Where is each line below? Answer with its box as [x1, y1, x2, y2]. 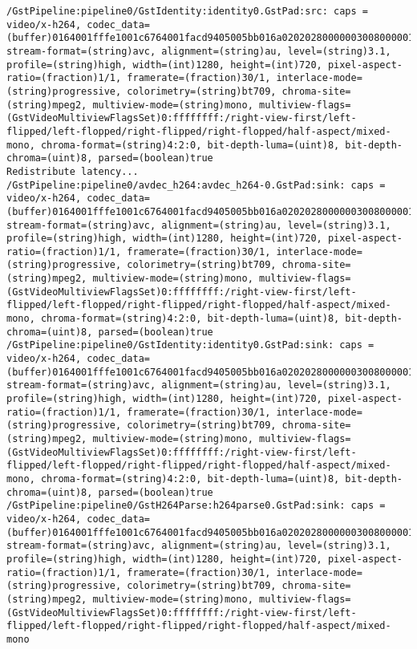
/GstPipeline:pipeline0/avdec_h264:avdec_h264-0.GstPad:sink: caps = [6, 179, 386, 191]
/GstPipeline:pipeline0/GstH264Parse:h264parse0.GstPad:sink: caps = [6, 500, 386, 512]
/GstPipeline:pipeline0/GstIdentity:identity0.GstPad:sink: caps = [6, 339, 374, 351]
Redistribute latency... [6, 165, 139, 177]
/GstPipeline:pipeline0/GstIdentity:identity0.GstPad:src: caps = [6, 6, 369, 17]
